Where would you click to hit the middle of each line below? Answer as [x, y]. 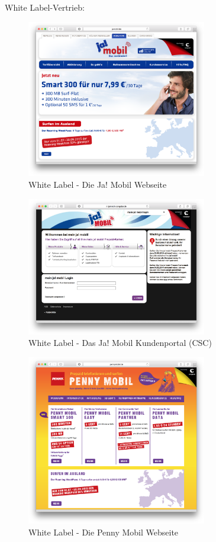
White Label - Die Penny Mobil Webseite [104, 532]
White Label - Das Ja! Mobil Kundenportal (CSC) [120, 343]
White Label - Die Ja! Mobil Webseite [98, 185]
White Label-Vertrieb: [45, 7]
